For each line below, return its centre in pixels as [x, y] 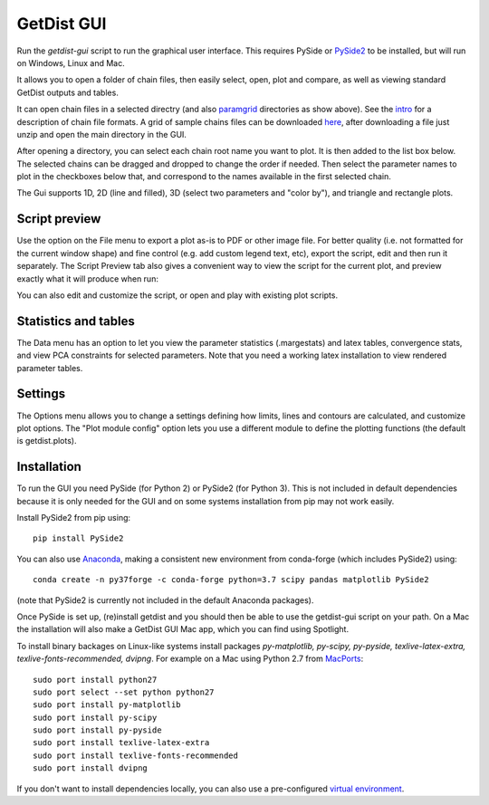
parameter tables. [50, 368]
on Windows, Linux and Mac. [71, 62]
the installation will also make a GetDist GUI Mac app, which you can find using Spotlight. [182, 629]
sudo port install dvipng [91, 768]
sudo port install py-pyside [97, 730]
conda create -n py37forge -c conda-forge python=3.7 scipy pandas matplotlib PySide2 [231, 580]
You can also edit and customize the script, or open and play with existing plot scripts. [177, 295]
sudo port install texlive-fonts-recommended [136, 755]
